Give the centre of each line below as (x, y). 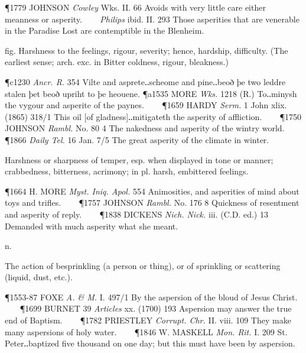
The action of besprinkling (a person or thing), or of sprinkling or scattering (143, 265)
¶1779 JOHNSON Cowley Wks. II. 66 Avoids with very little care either (135, 7)
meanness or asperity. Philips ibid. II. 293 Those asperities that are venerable (152, 19)
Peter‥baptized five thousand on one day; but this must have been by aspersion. (150, 343)
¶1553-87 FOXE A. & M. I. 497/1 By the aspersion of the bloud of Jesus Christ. (151, 297)
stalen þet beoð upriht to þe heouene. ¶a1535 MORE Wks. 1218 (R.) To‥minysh (151, 93)
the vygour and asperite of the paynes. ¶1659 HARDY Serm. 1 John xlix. (146, 105)
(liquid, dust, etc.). (39, 277)
